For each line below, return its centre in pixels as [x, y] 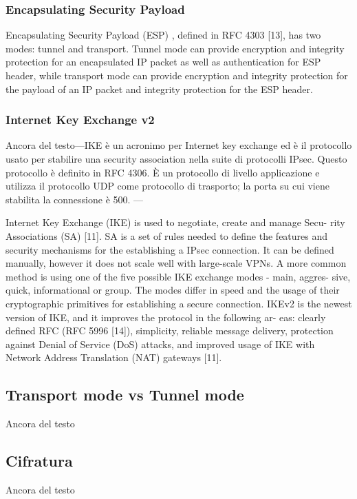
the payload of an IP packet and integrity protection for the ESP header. [159, 89]
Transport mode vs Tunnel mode [125, 395]
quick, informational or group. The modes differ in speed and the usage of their [173, 290]
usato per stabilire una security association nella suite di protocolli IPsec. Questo [176, 159]
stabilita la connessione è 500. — [75, 199]
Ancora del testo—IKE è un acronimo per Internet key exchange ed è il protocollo [179, 145]
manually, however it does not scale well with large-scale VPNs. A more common [176, 263]
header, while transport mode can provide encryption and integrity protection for [177, 75]
